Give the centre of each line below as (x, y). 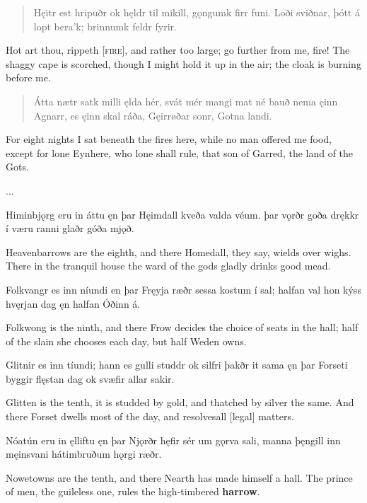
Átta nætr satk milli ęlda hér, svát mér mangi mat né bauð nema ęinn (186, 101)
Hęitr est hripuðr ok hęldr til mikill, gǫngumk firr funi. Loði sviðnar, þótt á (197, 12)
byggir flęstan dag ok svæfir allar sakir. (90, 378)
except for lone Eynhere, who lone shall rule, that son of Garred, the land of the (180, 152)
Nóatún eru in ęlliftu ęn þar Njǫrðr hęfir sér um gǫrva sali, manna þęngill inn (173, 440)
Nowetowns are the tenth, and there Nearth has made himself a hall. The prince (179, 477)
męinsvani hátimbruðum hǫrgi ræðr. (84, 454)
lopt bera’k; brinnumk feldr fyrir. (105, 26)
